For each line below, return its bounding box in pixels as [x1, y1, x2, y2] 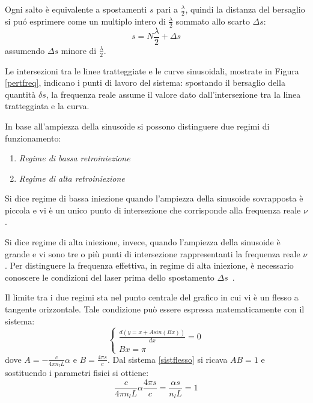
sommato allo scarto [175, 14, 250, 27]
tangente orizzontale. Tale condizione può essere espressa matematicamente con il [5, 303, 305, 315]
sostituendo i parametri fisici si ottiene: [5, 366, 149, 379]
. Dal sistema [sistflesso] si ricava [107, 353, 228, 365]
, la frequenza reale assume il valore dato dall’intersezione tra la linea [46, 88, 301, 100]
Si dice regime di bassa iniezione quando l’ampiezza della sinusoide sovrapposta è [5, 192, 303, 204]
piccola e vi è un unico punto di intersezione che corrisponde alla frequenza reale [5, 203, 301, 216]
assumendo [5, 44, 45, 56]
